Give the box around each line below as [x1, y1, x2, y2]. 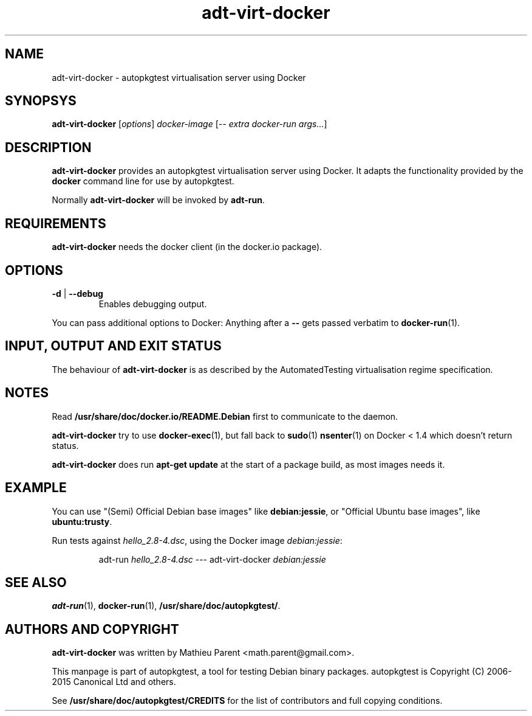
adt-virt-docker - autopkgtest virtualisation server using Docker [52, 72, 306, 83]
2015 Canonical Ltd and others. [52, 676, 176, 687]
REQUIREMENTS [5, 215, 106, 231]
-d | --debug [52, 288, 103, 299]
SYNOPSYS [5, 93, 77, 109]
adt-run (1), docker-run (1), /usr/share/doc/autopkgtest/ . [52, 600, 281, 611]
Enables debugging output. [98, 298, 207, 309]
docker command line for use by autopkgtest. [52, 176, 234, 187]
